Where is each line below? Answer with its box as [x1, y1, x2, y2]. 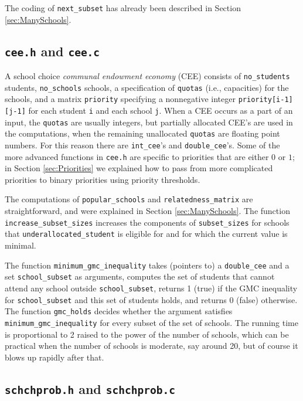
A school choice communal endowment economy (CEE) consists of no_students [5, 70, 290, 82]
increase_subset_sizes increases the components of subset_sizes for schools [5, 216, 290, 228]
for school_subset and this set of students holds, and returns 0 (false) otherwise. [5, 293, 298, 305]
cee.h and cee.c [5, 42, 100, 60]
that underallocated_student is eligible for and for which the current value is [5, 227, 288, 240]
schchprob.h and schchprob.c [5, 379, 176, 397]
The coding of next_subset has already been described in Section [5, 2, 241, 13]
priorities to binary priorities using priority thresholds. [5, 173, 200, 185]
